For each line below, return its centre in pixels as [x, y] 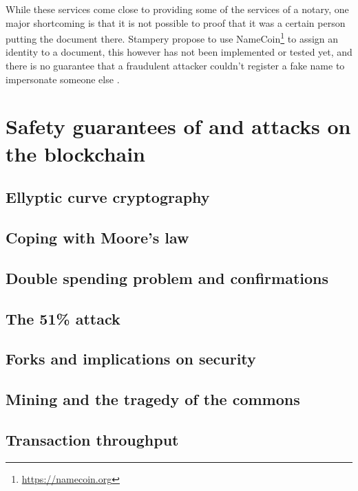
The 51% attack [63, 318]
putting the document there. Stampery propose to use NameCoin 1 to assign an [172, 37]
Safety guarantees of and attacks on [178, 126]
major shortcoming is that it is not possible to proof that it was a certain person [176, 22]
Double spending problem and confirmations [167, 277]
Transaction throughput [92, 439]
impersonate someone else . [63, 79]
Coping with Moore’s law [97, 237]
